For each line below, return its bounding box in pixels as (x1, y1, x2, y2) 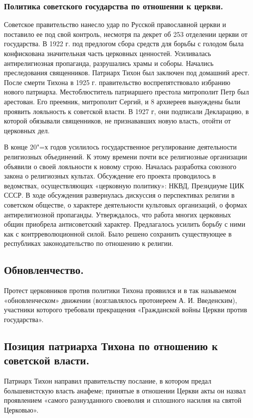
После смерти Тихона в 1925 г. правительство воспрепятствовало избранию (4, 77, 230, 87)
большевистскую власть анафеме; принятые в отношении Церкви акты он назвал (4, 385, 246, 395)
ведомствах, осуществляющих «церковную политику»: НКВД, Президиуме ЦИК (4, 180, 244, 190)
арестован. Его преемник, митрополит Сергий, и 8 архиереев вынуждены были (4, 96, 240, 106)
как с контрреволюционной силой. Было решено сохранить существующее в (4, 228, 232, 239)
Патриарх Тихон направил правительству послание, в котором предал (4, 376, 211, 386)
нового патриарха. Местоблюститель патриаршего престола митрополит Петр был (4, 87, 249, 97)
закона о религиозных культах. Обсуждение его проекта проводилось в (4, 171, 216, 181)
